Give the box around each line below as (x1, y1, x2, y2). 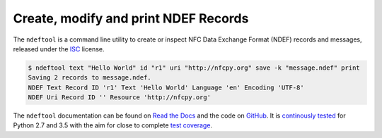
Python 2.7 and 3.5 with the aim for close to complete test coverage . (13, 121, 212, 130)
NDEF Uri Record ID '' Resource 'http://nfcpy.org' (28, 94, 212, 101)
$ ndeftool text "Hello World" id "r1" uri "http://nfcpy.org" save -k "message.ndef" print (28, 63, 360, 72)
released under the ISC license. (13, 44, 105, 53)
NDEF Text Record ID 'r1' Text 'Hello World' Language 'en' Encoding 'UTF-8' (28, 83, 304, 92)
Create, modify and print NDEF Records (13, 11, 249, 26)
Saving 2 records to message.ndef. (28, 74, 151, 82)
